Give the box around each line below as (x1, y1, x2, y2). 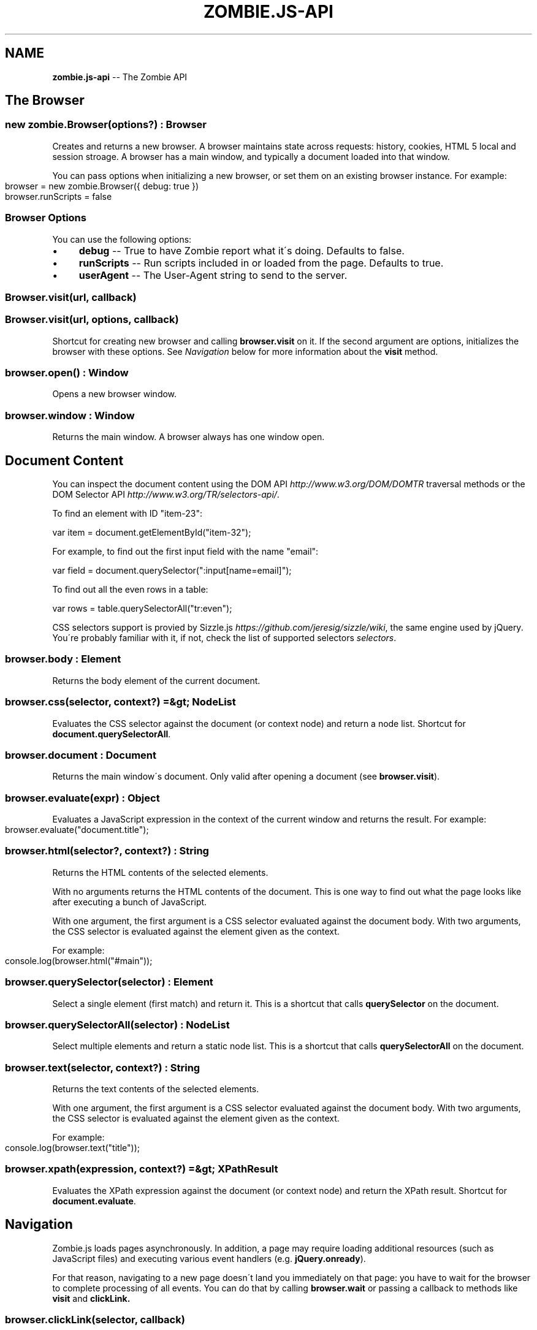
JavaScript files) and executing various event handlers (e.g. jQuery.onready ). (52, 1253, 366, 1264)
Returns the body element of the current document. (52, 675, 261, 686)
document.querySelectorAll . (52, 728, 171, 739)
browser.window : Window (5, 409, 135, 422)
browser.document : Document (5, 748, 157, 761)
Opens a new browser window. (52, 389, 177, 400)
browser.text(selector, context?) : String (5, 1061, 200, 1074)
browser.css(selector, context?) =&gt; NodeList (5, 696, 236, 709)
